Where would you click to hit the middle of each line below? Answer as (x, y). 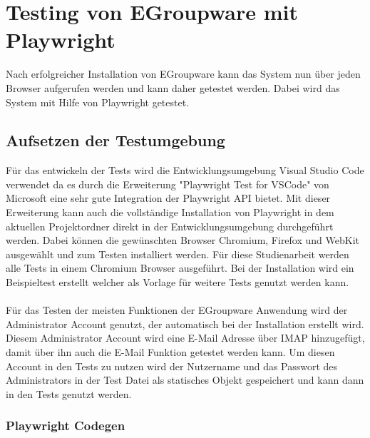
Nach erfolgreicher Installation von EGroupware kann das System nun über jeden (183, 74)
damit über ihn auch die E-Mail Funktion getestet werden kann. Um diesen (170, 352)
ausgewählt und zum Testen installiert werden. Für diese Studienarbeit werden (178, 254)
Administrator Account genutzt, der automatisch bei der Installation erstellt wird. (185, 324)
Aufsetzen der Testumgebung (115, 140)
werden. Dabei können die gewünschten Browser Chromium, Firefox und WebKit (183, 240)
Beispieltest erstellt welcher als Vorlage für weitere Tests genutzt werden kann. (178, 282)
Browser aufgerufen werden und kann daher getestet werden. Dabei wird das (173, 87)
